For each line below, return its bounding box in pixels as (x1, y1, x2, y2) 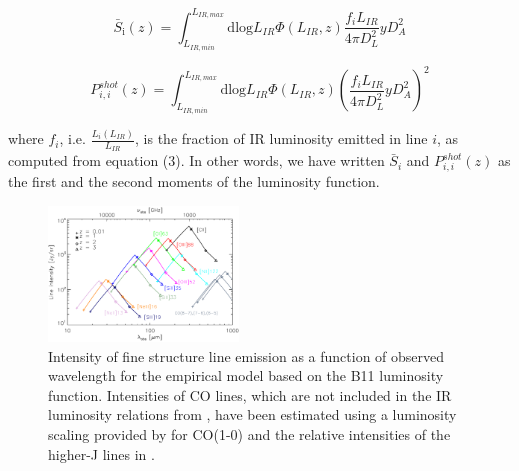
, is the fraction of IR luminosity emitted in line (135, 128, 428, 149)
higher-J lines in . (48, 443, 155, 464)
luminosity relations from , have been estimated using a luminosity (48, 404, 457, 425)
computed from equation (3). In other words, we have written (8, 150, 385, 171)
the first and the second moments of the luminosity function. (8, 171, 380, 192)
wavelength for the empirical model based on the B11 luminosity (48, 365, 444, 386)
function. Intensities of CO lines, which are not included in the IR (48, 384, 452, 405)
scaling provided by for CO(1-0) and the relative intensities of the (48, 423, 451, 444)
